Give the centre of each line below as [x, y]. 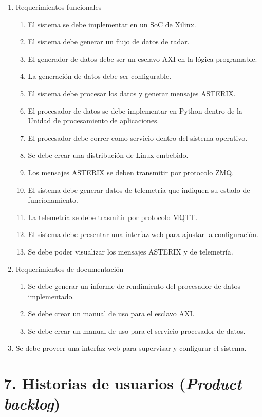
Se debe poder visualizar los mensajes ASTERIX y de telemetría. [130, 251]
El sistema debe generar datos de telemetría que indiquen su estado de [139, 189]
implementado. [51, 296]
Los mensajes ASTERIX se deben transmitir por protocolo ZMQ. [131, 172]
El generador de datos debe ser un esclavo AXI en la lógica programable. [143, 58]
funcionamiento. [53, 200]
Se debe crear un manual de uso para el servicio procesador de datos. [137, 330]
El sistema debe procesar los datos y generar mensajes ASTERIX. [132, 93]
